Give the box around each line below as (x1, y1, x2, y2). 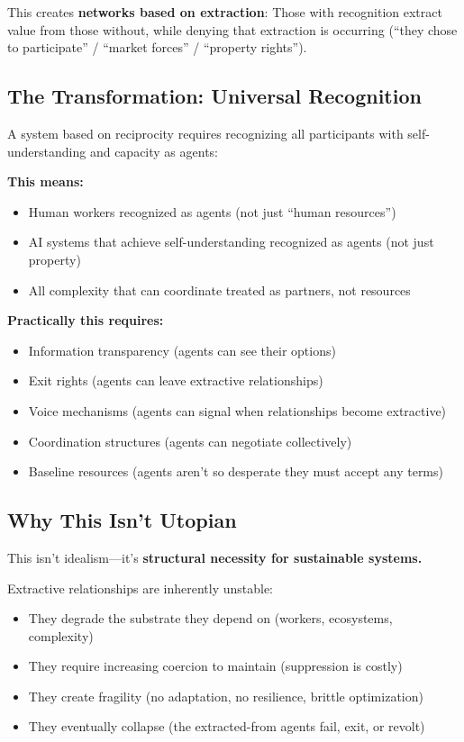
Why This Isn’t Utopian (7, 506, 237, 534)
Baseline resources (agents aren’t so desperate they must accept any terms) (28, 462, 443, 481)
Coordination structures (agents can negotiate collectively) (28, 431, 352, 450)
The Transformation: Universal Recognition (7, 82, 422, 110)
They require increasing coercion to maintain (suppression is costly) (28, 656, 403, 675)
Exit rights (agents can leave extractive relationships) (28, 371, 323, 390)
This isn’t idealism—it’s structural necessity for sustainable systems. (7, 547, 423, 566)
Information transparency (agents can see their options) (28, 340, 336, 359)
